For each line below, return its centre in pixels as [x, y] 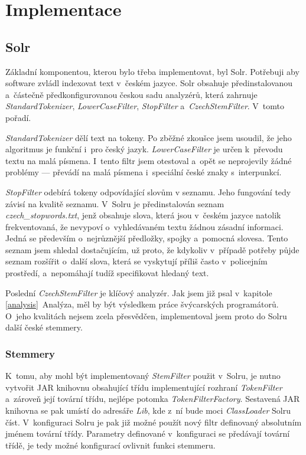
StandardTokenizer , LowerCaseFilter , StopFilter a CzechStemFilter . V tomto [145, 106]
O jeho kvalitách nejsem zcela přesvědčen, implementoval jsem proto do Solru [146, 315]
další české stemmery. [44, 327]
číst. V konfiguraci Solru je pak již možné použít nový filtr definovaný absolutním [154, 422]
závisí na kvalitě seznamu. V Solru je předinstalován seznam [115, 203]
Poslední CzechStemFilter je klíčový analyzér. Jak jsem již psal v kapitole [139, 292]
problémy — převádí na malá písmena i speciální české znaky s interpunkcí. [144, 172]
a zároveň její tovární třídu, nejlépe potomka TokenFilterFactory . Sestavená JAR [153, 399]
